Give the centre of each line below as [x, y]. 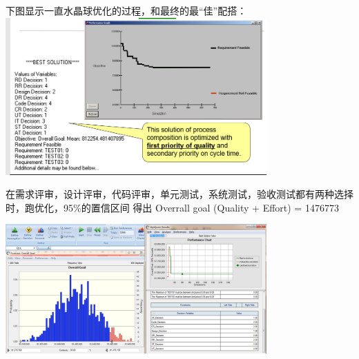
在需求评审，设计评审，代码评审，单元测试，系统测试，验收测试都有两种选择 [179, 194]
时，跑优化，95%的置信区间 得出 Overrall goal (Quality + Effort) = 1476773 [172, 207]
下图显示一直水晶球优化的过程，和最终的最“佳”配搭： [126, 10]
